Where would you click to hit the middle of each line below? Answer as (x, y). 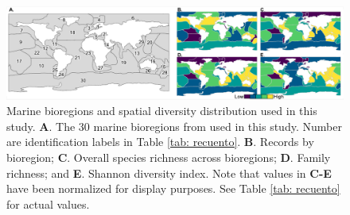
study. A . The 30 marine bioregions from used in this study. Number (174, 126)
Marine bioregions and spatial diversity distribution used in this (162, 111)
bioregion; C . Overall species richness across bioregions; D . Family (169, 157)
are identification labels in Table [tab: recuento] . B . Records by (160, 142)
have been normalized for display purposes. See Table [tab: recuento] (173, 188)
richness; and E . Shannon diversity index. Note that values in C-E (169, 173)
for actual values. (48, 203)
